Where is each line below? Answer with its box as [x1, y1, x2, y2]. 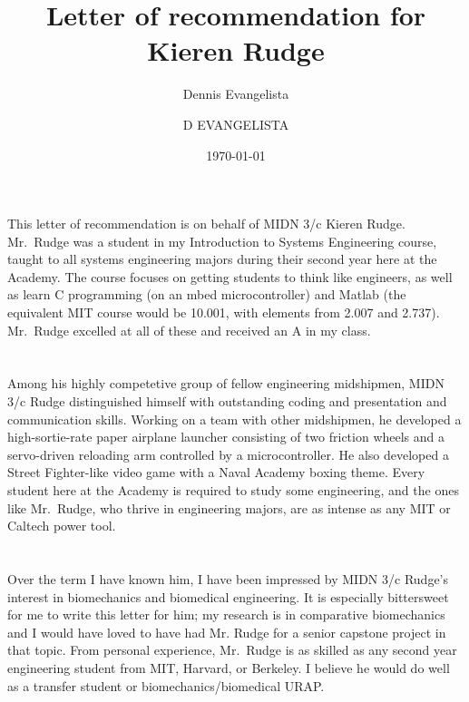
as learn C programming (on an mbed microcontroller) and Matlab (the [7, 285, 406, 304]
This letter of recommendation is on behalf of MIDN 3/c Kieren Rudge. [7, 214, 405, 233]
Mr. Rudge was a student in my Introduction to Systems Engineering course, [7, 231, 437, 250]
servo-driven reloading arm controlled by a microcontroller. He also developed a [7, 444, 449, 463]
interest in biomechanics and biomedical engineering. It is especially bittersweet [7, 587, 449, 606]
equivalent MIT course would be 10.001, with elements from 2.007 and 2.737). [7, 303, 440, 322]
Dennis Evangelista [182, 84, 289, 103]
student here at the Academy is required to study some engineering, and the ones [7, 481, 459, 499]
